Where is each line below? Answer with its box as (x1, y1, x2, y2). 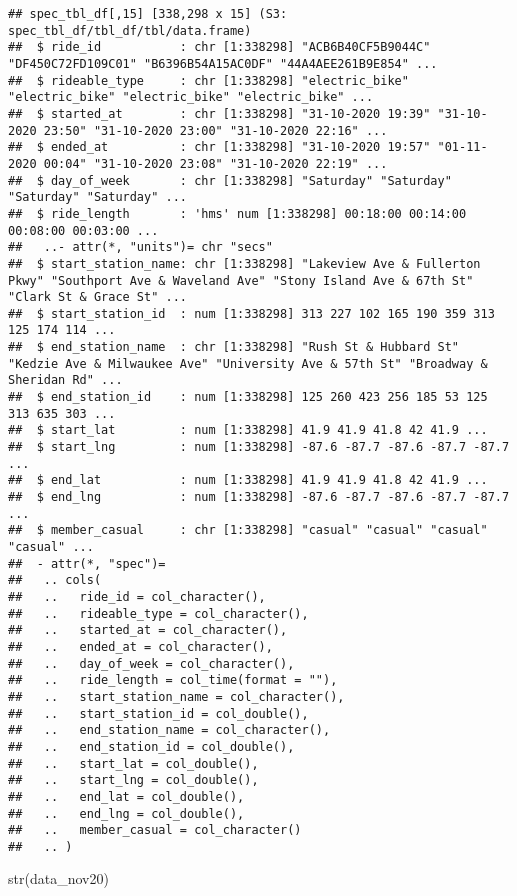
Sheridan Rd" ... (8, 373, 123, 388)
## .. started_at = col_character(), (8, 623, 288, 638)
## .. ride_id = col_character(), (8, 589, 266, 604)
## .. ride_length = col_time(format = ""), (8, 673, 338, 688)
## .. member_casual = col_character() (8, 823, 302, 838)
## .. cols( (8, 573, 102, 588)
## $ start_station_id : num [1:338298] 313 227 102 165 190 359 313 (8, 306, 495, 321)
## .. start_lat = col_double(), (8, 756, 259, 771)
